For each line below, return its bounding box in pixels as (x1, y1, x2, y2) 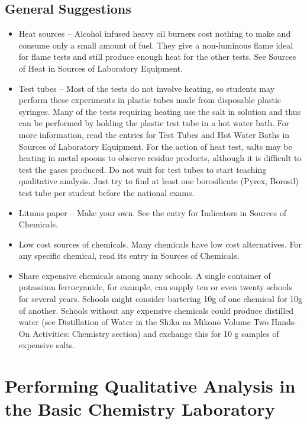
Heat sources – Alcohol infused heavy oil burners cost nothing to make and (18, 27, 291, 40)
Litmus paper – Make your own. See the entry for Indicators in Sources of (18, 206, 286, 219)
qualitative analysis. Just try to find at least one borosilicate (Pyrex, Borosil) (18, 175, 299, 187)
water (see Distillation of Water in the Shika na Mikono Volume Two (18, 316, 269, 328)
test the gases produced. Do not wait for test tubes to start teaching (18, 163, 267, 175)
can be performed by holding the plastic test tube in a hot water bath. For (18, 117, 290, 129)
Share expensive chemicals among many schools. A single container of (18, 269, 271, 281)
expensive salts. (18, 339, 75, 351)
